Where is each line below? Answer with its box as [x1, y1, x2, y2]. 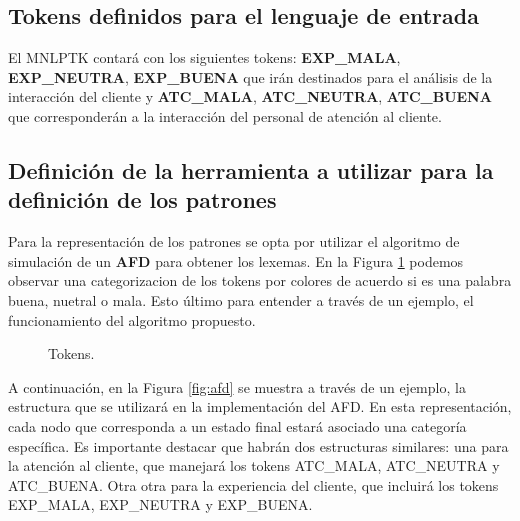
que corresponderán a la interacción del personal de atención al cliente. [8, 105, 442, 126]
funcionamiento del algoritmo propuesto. [8, 309, 256, 330]
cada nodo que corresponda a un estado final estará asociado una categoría [8, 415, 467, 436]
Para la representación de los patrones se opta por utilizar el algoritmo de [8, 231, 460, 252]
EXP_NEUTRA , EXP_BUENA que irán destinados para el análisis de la [8, 66, 493, 87]
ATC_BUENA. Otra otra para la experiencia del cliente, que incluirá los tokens [8, 474, 499, 495]
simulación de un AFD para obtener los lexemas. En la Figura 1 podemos [8, 250, 464, 271]
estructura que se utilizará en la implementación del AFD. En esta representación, [8, 396, 512, 417]
